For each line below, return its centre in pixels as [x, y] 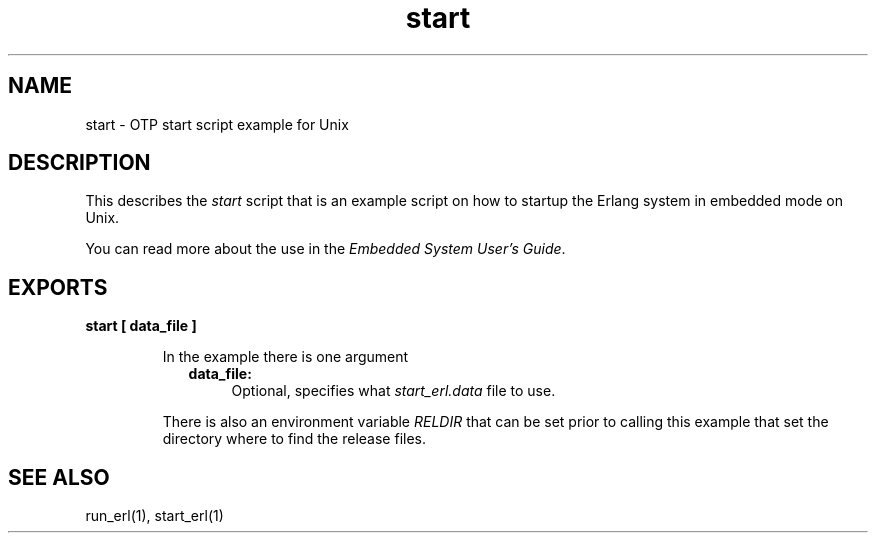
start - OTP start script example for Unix [217, 124]
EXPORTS [58, 287]
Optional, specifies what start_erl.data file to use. [393, 391]
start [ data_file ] [141, 326]
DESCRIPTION [79, 163]
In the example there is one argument [285, 357]
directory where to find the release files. [294, 439]
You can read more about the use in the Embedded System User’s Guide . [325, 249]
